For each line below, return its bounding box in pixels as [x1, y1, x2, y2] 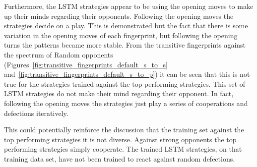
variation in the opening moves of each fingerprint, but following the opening [4, 30, 238, 40]
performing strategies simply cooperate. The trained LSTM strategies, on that [4, 144, 242, 154]
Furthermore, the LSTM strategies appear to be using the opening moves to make [4, 1, 254, 11]
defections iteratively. [4, 108, 68, 118]
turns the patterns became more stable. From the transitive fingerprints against [4, 40, 246, 50]
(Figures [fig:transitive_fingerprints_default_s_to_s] [4, 59, 168, 69]
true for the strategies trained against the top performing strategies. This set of [4, 78, 246, 89]
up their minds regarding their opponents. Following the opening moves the [4, 10, 234, 21]
